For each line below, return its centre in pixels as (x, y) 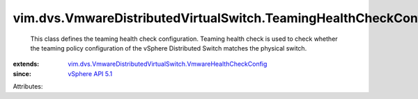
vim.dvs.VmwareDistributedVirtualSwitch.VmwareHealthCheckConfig (168, 64)
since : (22, 73)
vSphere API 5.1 (90, 73)
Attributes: (28, 87)
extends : (26, 64)
